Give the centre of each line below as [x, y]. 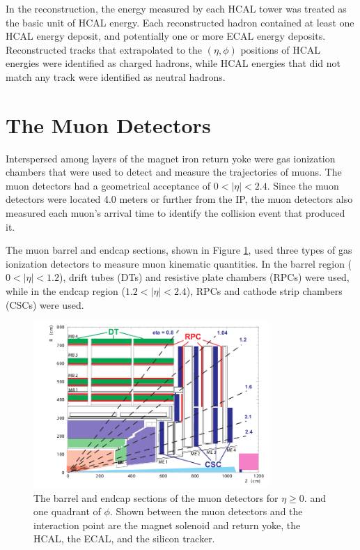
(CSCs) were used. [45, 304]
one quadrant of [67, 511]
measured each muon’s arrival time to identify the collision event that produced [175, 213]
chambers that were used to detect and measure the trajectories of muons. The [174, 172]
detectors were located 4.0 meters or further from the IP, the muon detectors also [179, 199]
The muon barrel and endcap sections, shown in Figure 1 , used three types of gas [179, 250]
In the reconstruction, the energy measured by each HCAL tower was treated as [176, 8]
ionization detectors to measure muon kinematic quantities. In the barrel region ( [179, 263]
